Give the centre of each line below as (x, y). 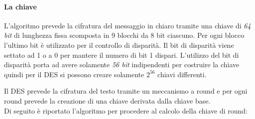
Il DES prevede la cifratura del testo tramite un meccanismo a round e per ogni (126, 91)
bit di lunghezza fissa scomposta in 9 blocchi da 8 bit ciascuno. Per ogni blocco (124, 35)
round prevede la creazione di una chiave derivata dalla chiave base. (107, 100)
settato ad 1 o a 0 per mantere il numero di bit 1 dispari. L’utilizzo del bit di (122, 55)
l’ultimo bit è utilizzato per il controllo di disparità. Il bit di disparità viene (119, 45)
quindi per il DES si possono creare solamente (74, 74)
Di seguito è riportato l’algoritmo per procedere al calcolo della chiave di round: (126, 110)
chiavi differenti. (182, 74)
